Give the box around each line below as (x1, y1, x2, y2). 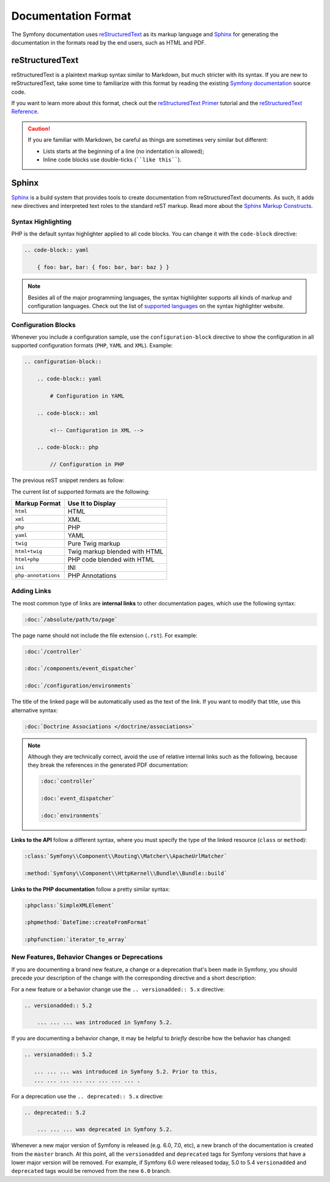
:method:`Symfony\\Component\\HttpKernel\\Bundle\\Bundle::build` (24, 870, 227, 877)
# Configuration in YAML (50, 393, 125, 400)
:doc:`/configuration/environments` (24, 682, 134, 689)
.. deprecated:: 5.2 (24, 1109, 86, 1116)
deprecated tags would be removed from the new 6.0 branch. (11, 1167, 171, 1175)
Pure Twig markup (67, 539, 120, 547)
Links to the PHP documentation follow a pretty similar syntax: (11, 885, 170, 893)
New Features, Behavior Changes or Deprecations (11, 953, 163, 961)
